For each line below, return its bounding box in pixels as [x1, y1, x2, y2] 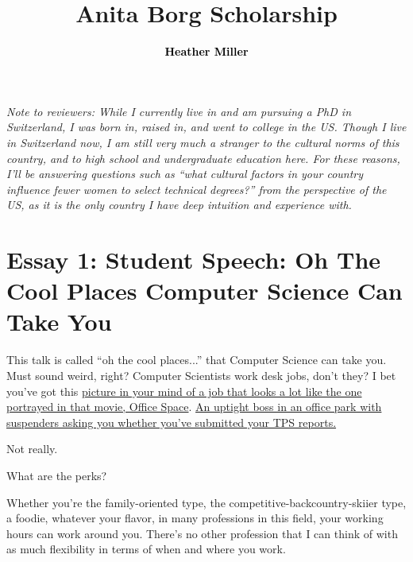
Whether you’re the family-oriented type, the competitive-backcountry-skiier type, [6, 494, 407, 510]
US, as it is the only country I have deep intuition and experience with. [6, 196, 352, 213]
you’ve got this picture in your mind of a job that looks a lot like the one [6, 382, 362, 399]
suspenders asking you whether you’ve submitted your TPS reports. [6, 413, 337, 430]
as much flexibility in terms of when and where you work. [6, 541, 286, 557]
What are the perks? [6, 467, 107, 483]
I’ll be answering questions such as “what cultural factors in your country [6, 165, 364, 182]
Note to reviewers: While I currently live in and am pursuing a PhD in [6, 103, 352, 119]
